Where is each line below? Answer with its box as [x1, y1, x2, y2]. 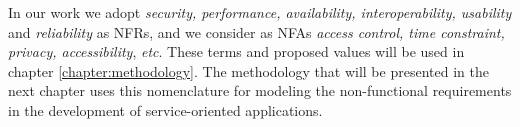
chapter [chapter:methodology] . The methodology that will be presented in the [8, 60, 489, 81]
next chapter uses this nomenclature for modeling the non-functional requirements [8, 80, 512, 101]
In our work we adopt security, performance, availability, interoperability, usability [8, 2, 512, 22]
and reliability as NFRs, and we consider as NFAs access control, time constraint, [8, 21, 505, 42]
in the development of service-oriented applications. [8, 99, 323, 120]
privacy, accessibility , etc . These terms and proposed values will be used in [8, 41, 465, 62]
